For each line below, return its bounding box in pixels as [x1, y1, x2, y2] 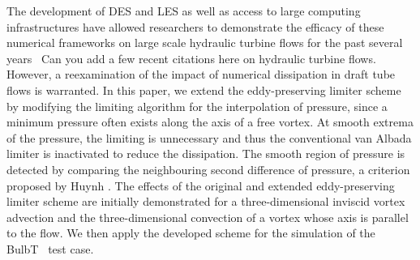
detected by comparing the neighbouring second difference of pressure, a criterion [6, 160, 410, 177]
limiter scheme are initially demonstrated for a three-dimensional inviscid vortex [6, 193, 405, 210]
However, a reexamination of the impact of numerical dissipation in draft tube [6, 66, 396, 83]
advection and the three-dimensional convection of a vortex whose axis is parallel [6, 208, 409, 225]
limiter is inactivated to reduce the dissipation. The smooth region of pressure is [6, 145, 405, 162]
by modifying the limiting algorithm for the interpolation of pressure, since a [6, 97, 388, 114]
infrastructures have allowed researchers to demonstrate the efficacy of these [6, 18, 384, 35]
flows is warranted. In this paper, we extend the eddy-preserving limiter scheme [6, 81, 401, 98]
